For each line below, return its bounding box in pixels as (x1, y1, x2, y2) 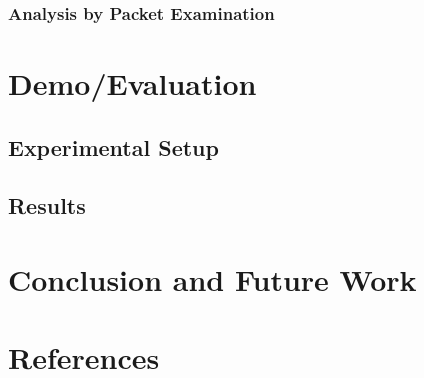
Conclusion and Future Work (8, 258, 417, 299)
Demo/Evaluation (8, 63, 257, 104)
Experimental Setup (8, 131, 219, 162)
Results (8, 190, 86, 221)
